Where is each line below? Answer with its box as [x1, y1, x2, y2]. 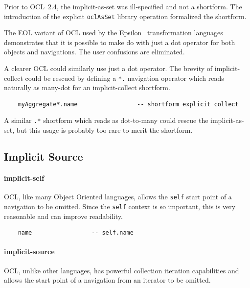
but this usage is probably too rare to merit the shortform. [16, 125, 193, 135]
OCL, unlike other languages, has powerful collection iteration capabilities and [4, 265, 239, 275]
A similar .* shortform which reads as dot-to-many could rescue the [4, 115, 208, 125]
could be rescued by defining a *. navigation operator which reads [25, 72, 224, 83]
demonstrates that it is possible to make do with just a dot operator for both [4, 37, 235, 47]
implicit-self [4, 173, 45, 183]
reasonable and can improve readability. [4, 211, 123, 221]
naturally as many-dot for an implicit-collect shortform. [4, 82, 170, 93]
